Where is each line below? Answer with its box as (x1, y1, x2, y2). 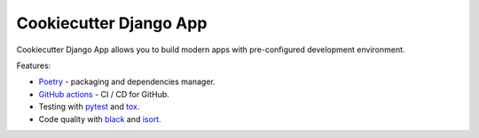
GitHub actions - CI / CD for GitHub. (38, 88, 170, 99)
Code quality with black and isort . (38, 113, 161, 124)
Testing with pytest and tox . (38, 102, 140, 112)
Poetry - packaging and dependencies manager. (38, 76, 216, 88)
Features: (16, 60, 51, 71)
